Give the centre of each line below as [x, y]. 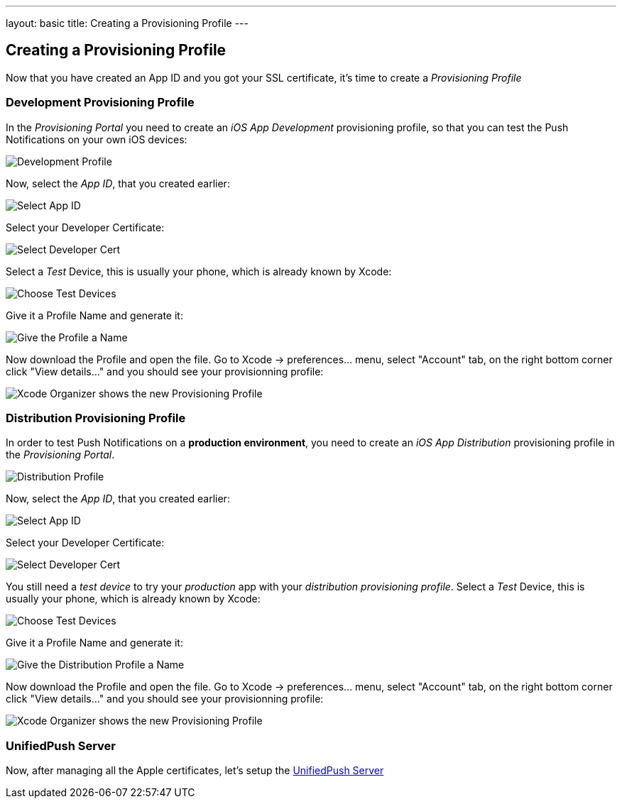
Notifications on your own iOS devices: [97, 139]
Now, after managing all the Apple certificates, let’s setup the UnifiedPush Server [195, 771]
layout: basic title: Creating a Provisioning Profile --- [127, 23]
